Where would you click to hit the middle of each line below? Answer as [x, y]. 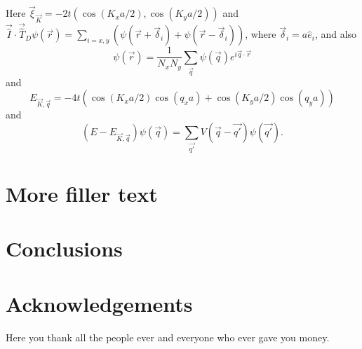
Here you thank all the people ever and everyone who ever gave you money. [168, 337]
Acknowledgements [99, 303]
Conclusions [64, 248]
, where [261, 34]
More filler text [82, 194]
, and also [336, 34]
